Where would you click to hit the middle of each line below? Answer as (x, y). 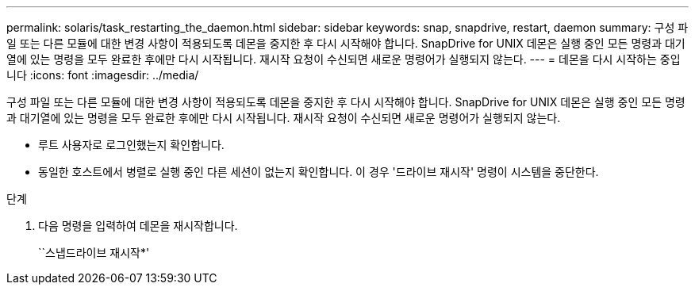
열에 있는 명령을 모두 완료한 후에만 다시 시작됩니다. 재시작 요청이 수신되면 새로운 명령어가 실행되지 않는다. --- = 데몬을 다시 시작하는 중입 (344, 59)
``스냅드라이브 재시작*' (94, 253)
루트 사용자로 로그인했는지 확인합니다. (131, 145)
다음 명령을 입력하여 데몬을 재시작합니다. (138, 226)
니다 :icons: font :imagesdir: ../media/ (103, 75)
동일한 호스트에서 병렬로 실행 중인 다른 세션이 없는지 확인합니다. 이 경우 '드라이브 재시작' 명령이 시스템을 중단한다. (319, 172)
